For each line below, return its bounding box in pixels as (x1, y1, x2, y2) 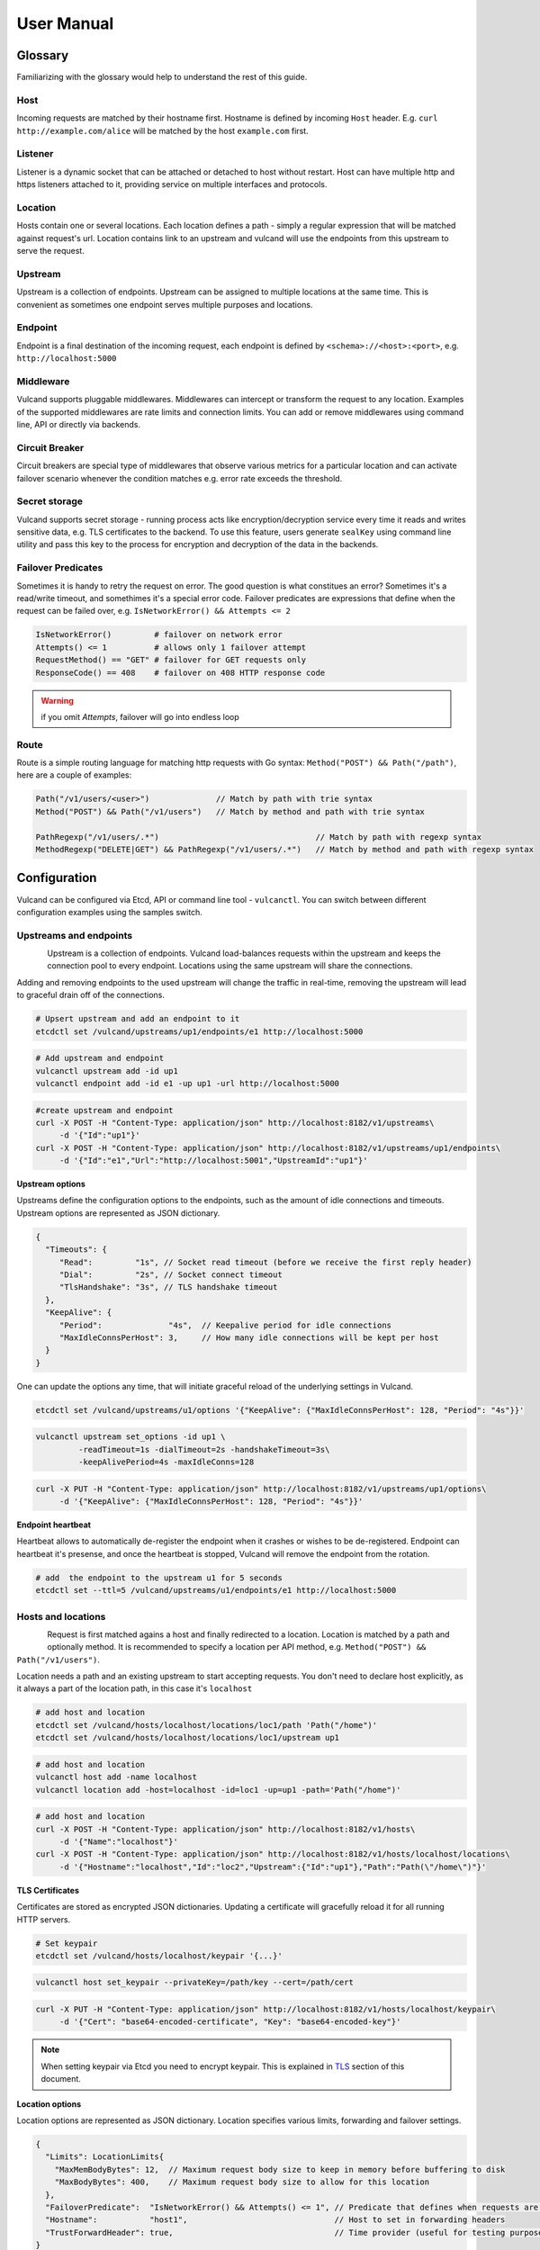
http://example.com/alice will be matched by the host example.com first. (16, 125, 310, 136)
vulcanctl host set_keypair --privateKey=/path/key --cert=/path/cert (35, 1977, 355, 1988)
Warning (40, 695, 74, 706)
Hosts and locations (16, 1610, 106, 1623)
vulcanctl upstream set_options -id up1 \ (35, 1432, 226, 1442)
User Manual (16, 13, 114, 33)
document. (40, 2074, 81, 2084)
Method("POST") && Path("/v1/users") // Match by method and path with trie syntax (35, 806, 425, 816)
